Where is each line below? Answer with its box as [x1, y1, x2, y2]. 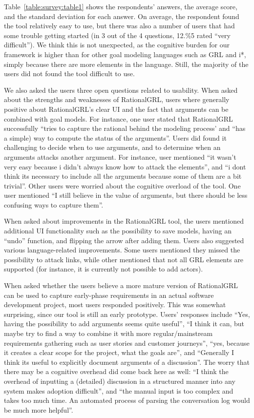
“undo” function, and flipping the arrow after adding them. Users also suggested [4, 235, 244, 245]
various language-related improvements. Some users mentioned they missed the [4, 245, 240, 255]
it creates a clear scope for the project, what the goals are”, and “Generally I [4, 347, 234, 357]
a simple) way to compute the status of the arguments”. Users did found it [4, 132, 227, 143]
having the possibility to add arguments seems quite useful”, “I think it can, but [4, 318, 245, 329]
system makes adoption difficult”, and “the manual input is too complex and [4, 385, 233, 396]
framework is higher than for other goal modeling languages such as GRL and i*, [4, 49, 246, 59]
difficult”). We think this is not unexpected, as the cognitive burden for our [4, 40, 230, 50]
